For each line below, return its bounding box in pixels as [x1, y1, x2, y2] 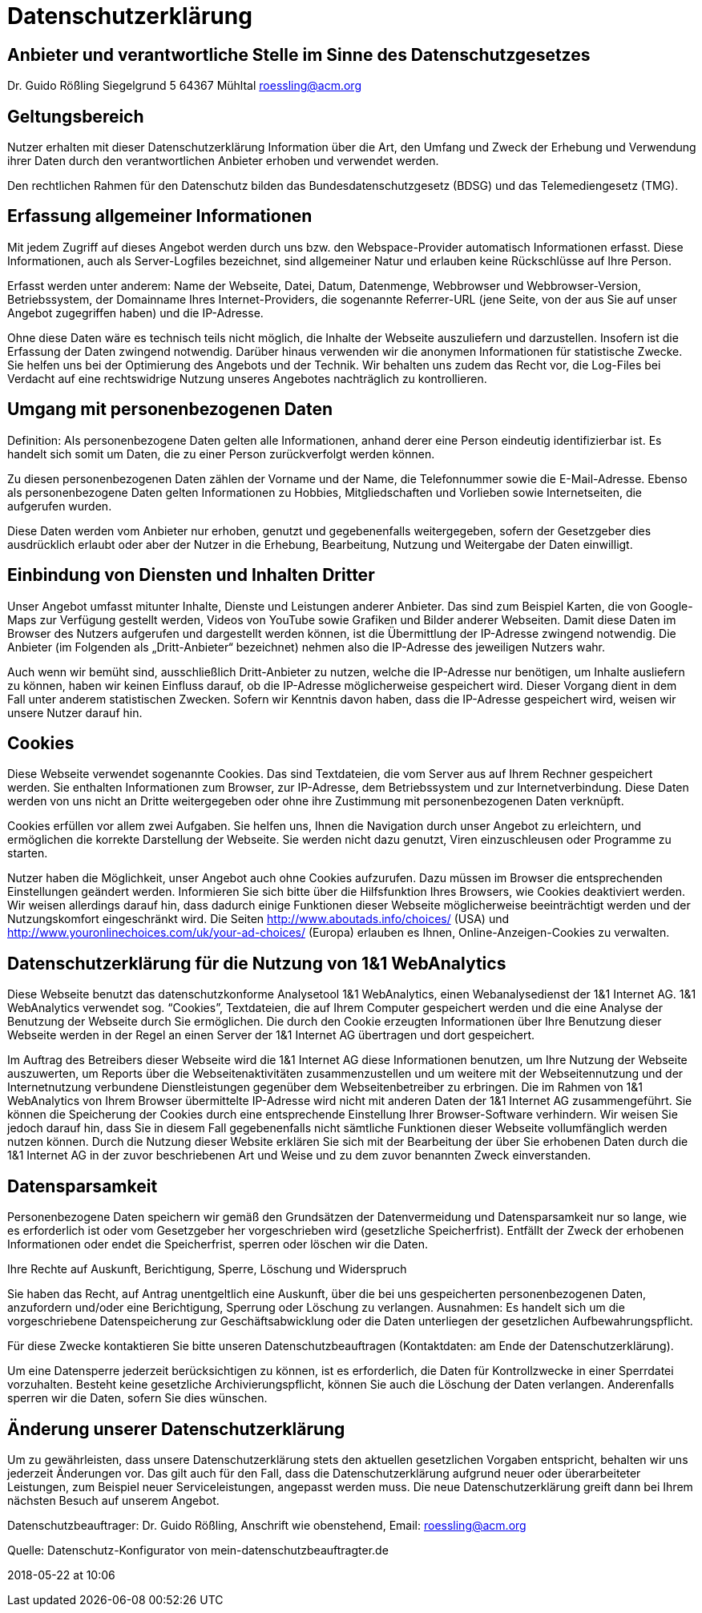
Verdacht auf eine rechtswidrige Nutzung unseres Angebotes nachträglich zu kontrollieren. [7, 371, 487, 385]
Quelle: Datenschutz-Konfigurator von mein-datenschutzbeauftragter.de [7, 1542, 389, 1557]
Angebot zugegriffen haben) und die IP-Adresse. [7, 305, 264, 320]
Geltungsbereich [7, 106, 144, 127]
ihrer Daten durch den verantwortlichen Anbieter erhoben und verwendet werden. [7, 154, 439, 168]
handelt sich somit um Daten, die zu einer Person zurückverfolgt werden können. [7, 446, 435, 461]
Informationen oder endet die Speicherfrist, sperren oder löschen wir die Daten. [7, 1237, 429, 1252]
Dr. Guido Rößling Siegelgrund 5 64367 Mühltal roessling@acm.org [7, 79, 361, 93]
